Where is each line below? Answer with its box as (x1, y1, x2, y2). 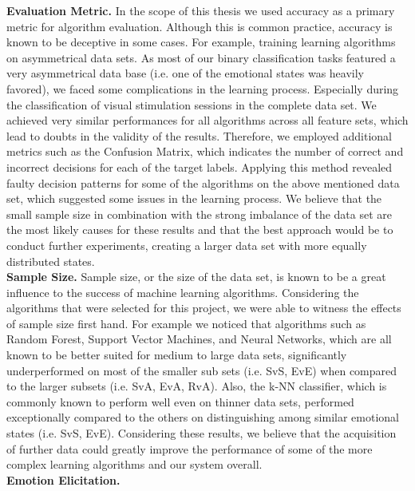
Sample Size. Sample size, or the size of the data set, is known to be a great (6, 268, 386, 285)
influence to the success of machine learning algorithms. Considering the (6, 283, 359, 300)
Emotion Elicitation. (6, 471, 121, 488)
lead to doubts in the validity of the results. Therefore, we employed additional (6, 127, 392, 144)
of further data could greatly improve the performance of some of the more (6, 440, 373, 457)
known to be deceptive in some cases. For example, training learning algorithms (6, 34, 396, 50)
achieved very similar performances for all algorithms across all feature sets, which (6, 112, 409, 129)
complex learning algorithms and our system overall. (6, 456, 263, 473)
